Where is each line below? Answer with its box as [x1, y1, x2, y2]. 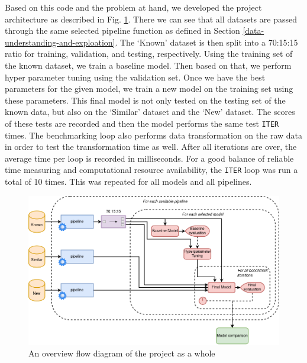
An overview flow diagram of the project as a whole [28, 346, 215, 359]
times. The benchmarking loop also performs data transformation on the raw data [5, 129, 303, 141]
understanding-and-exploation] [5, 36, 115, 48]
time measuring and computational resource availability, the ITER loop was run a [5, 163, 298, 176]
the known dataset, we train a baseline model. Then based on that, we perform [5, 59, 292, 71]
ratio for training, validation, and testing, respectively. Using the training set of [5, 47, 293, 60]
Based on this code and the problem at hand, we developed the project [5, 1, 262, 13]
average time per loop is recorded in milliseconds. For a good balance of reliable [5, 152, 294, 164]
